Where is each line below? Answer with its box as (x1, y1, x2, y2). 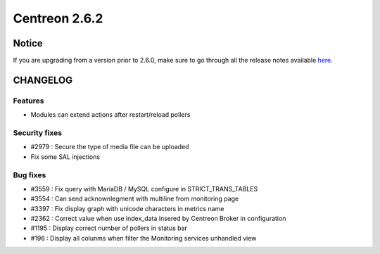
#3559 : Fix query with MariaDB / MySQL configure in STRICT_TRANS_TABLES (30, 184, 258, 193)
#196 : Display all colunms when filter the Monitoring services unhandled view (30, 234, 257, 242)
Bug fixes (13, 170, 46, 179)
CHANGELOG (13, 74, 73, 86)
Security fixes (13, 127, 63, 137)
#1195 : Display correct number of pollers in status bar (30, 224, 188, 232)
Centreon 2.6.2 (13, 11, 103, 26)
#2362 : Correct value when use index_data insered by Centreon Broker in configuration (30, 215, 286, 223)
